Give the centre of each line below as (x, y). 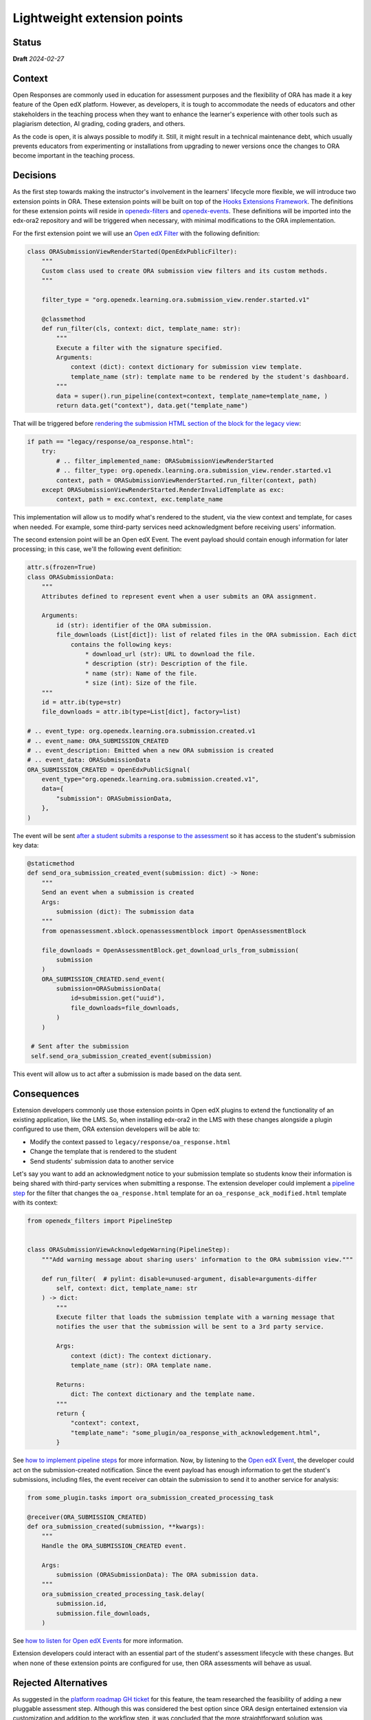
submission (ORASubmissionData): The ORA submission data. (158, 1575)
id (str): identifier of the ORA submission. (134, 625)
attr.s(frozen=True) (61, 567)
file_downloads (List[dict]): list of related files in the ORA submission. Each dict (206, 635)
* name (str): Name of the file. (141, 673)
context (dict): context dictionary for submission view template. (187, 367)
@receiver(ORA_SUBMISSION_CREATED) (87, 1517)
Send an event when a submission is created (118, 892)
